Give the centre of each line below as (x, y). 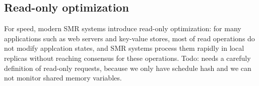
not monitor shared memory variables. (63, 78)
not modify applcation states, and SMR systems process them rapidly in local (124, 48)
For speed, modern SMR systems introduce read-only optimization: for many (123, 28)
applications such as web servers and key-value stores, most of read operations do (129, 38)
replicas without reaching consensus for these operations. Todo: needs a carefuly (127, 58)
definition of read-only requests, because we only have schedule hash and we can (128, 68)
